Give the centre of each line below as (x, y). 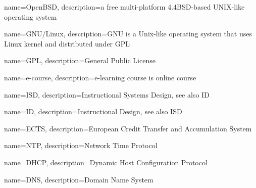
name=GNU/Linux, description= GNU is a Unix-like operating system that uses (128, 34)
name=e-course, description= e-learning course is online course (100, 77)
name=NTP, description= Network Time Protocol (81, 145)
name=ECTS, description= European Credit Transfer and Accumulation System (128, 128)
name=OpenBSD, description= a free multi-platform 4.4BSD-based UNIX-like (124, 7)
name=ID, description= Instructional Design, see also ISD (93, 111)
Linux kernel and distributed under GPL (67, 43)
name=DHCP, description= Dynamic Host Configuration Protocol (106, 162)
